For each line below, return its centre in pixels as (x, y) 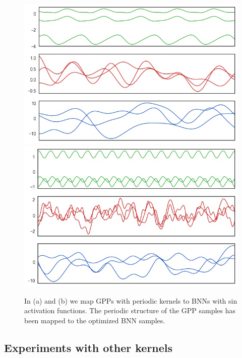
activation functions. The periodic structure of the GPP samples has (130, 310)
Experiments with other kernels (88, 347)
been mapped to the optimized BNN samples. (95, 320)
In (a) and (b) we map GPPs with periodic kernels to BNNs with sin (131, 300)
